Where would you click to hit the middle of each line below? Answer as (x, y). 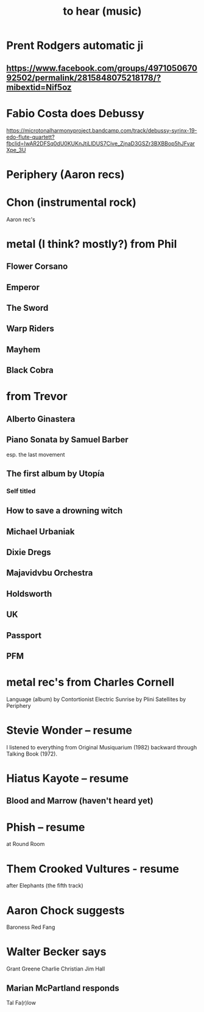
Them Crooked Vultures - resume (93, 869)
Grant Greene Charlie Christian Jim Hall (56, 969)
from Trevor (37, 397)
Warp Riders (30, 329)
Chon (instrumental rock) (72, 202)
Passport (24, 635)
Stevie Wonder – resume (69, 730)
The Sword (27, 308)
